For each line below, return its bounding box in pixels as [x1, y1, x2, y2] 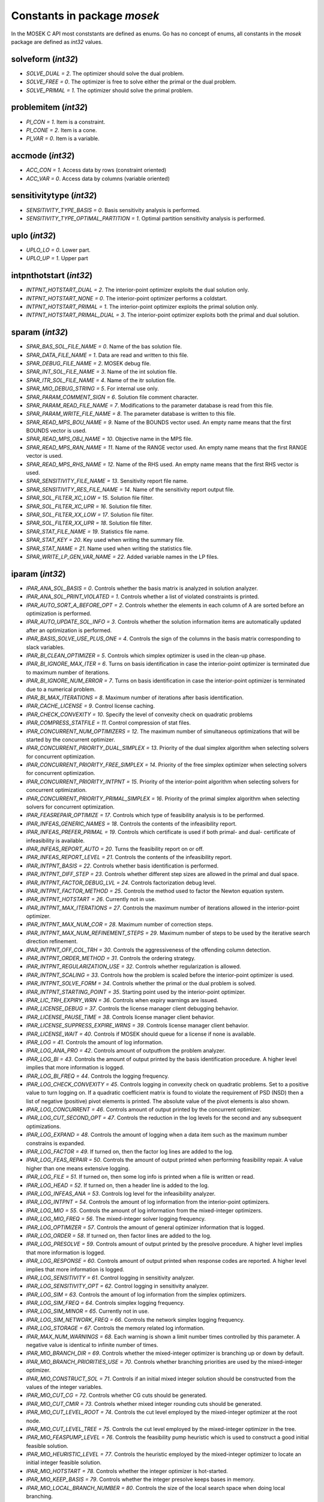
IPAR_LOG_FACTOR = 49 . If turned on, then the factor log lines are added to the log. [26, 1148, 233, 1155]
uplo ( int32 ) [11, 230, 56, 240]
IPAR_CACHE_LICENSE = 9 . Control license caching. [26, 702, 155, 710]
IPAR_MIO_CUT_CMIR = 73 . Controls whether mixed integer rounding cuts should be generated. [26, 1400, 262, 1407]
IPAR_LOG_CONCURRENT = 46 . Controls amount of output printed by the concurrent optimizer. [26, 1106, 262, 1113]
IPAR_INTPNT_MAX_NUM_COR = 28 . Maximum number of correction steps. [26, 921, 213, 928]
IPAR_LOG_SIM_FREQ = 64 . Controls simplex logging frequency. [26, 1300, 185, 1307]
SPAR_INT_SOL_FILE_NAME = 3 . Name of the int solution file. [26, 368, 177, 375]
